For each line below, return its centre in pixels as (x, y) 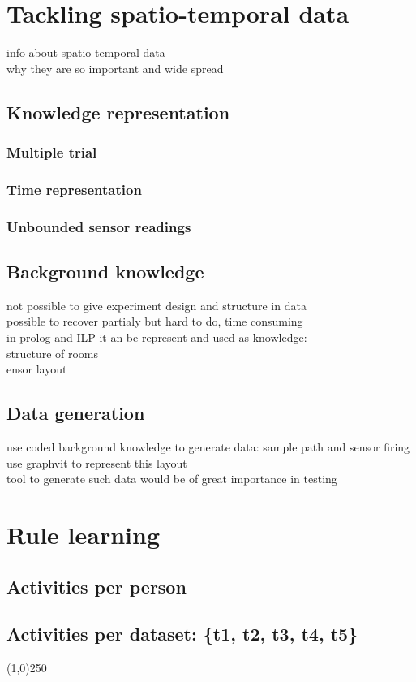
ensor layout (37, 369)
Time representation (74, 189)
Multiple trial (52, 152)
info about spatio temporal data (86, 52)
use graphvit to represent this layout (97, 462)
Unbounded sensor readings (99, 226)
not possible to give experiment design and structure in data (157, 305)
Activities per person (96, 586)
